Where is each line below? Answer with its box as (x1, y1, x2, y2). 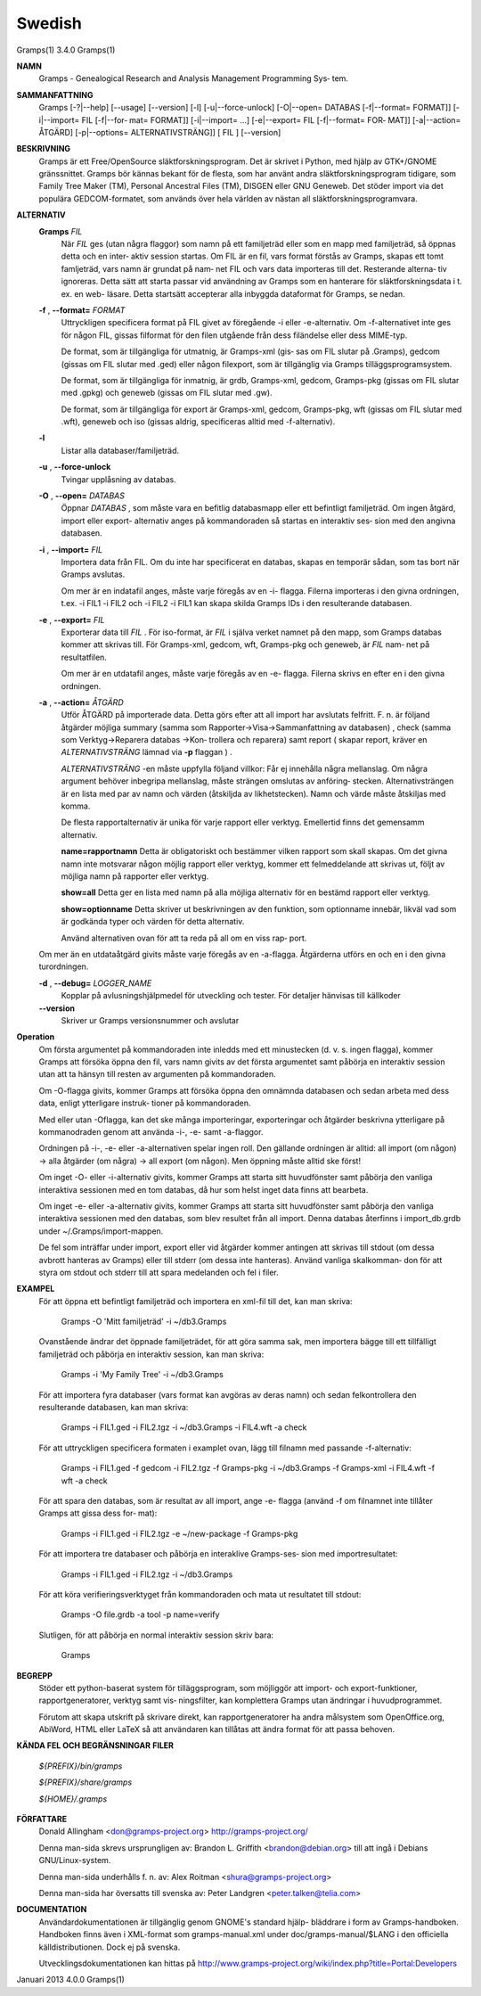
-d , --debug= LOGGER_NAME (38, 977, 152, 989)
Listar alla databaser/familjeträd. (61, 445, 180, 456)
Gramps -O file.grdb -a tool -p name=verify (61, 1609, 220, 1620)
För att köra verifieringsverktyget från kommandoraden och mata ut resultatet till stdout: (38, 1589, 362, 1599)
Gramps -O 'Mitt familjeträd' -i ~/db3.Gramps (61, 1316, 227, 1327)
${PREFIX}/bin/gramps (38, 1761, 123, 1771)
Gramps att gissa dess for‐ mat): (38, 1507, 158, 1519)
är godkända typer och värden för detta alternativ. (61, 916, 245, 927)
